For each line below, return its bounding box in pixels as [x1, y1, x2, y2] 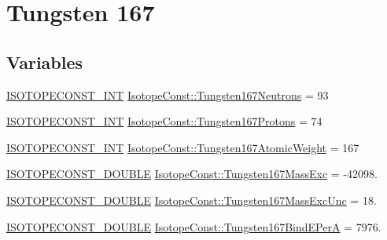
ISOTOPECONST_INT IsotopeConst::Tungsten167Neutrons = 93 [6, 86, 329, 103]
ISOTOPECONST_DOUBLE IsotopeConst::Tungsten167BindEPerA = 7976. [6, 218, 381, 235]
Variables [6, 49, 83, 74]
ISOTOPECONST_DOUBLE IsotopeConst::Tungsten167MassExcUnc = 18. [6, 191, 377, 208]
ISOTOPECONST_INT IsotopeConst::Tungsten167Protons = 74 [6, 113, 322, 129]
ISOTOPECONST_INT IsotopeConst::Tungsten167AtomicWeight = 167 [6, 139, 359, 155]
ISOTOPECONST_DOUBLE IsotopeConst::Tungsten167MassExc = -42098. [6, 165, 378, 182]
